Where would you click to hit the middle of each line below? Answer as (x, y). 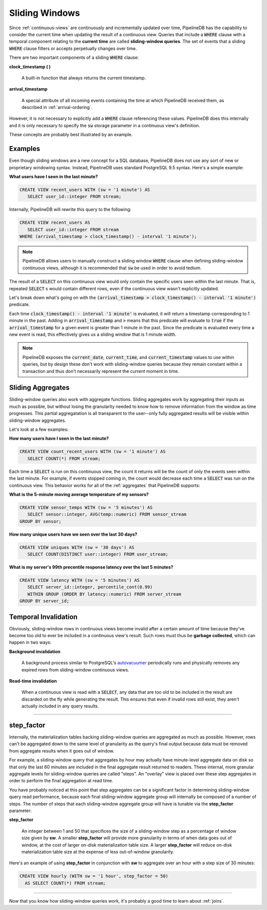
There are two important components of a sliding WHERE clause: (74, 57)
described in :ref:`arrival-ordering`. (57, 107)
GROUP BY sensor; (41, 521)
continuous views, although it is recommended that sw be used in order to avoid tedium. (112, 268)
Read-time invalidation (33, 681)
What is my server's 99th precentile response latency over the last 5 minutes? (91, 567)
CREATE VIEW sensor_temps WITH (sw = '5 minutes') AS (86, 507)
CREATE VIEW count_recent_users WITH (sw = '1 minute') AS (92, 452)
